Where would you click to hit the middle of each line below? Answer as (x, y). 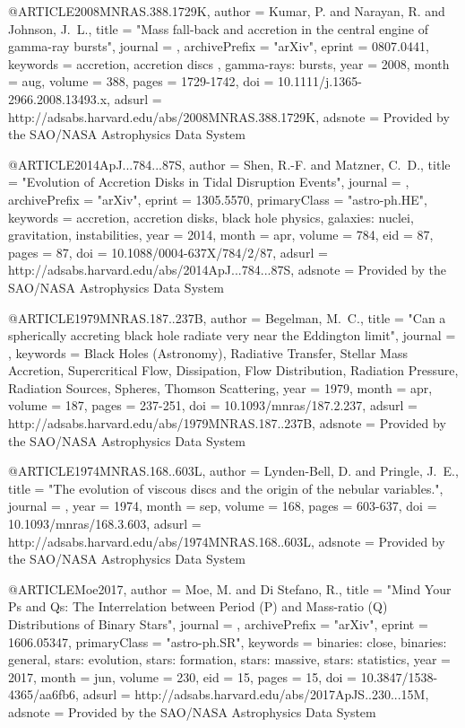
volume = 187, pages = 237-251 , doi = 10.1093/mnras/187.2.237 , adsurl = (213, 405)
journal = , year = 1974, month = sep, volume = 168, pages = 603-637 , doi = (223, 506)
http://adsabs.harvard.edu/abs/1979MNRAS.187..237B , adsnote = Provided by (227, 423)
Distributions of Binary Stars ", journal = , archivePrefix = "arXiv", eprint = (218, 624)
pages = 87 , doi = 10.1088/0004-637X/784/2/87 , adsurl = (168, 252)
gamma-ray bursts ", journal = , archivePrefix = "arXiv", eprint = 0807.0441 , (219, 46)
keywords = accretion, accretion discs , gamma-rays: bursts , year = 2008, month (229, 63)
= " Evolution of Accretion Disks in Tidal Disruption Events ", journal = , (209, 182)
